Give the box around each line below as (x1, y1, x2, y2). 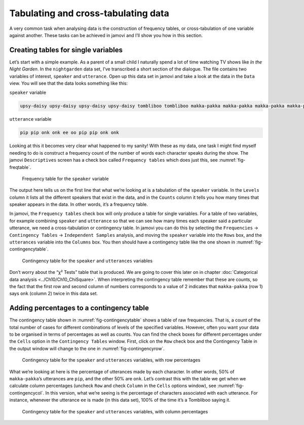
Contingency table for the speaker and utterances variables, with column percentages (22, 408, 208, 414)
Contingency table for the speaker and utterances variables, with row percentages (22, 357, 201, 363)
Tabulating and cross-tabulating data (9, 8, 169, 19)
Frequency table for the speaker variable (22, 175, 109, 182)
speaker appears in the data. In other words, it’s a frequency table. (9, 201, 148, 207)
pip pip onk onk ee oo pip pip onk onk (20, 130, 119, 135)
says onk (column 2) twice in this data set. (9, 291, 98, 297)
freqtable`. (9, 164, 31, 170)
